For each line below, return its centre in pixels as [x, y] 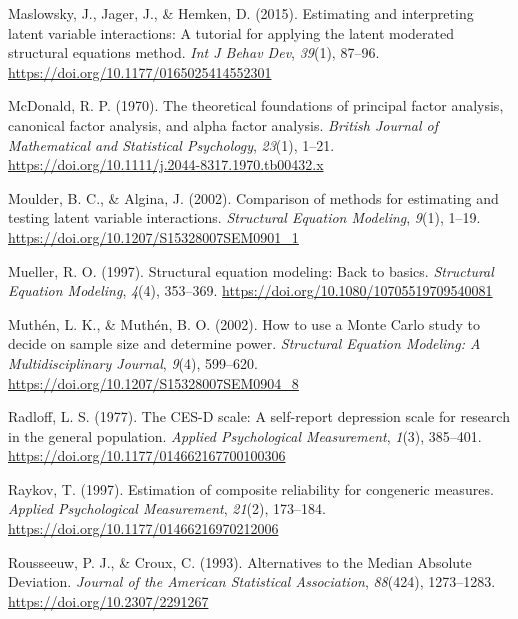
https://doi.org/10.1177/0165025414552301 [140, 71]
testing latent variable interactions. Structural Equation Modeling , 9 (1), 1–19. [244, 217]
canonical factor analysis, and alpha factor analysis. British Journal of [223, 124]
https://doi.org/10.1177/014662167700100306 [147, 455]
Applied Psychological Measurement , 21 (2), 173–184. [167, 508]
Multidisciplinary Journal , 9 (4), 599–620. [133, 362]
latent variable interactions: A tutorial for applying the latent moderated [231, 32]
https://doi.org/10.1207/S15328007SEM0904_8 [153, 382]
